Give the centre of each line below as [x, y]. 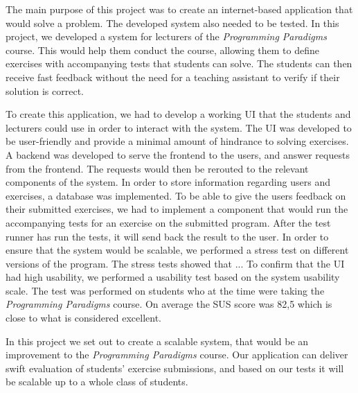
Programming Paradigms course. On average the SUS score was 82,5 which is [169, 304]
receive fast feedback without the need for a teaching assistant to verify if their [173, 77]
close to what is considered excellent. [84, 318]
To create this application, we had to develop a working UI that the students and [178, 114]
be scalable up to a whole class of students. [97, 382]
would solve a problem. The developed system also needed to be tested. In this [172, 23]
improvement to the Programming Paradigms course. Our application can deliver [177, 355]
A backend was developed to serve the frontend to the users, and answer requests [178, 154]
